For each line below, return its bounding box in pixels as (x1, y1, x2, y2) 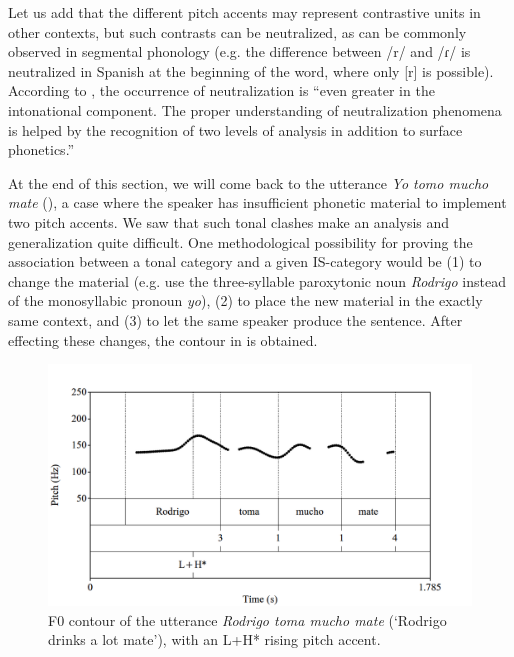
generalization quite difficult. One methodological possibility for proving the (8, 231, 473, 252)
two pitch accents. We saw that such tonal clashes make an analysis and (8, 211, 450, 232)
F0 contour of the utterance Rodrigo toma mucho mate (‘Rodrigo (48, 609, 447, 630)
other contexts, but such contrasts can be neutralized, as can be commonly (8, 21, 467, 42)
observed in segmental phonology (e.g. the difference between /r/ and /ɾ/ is (8, 41, 471, 62)
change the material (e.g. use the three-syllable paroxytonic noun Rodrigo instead (8, 270, 506, 291)
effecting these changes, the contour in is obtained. (8, 329, 318, 350)
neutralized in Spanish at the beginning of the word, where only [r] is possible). (8, 60, 494, 81)
